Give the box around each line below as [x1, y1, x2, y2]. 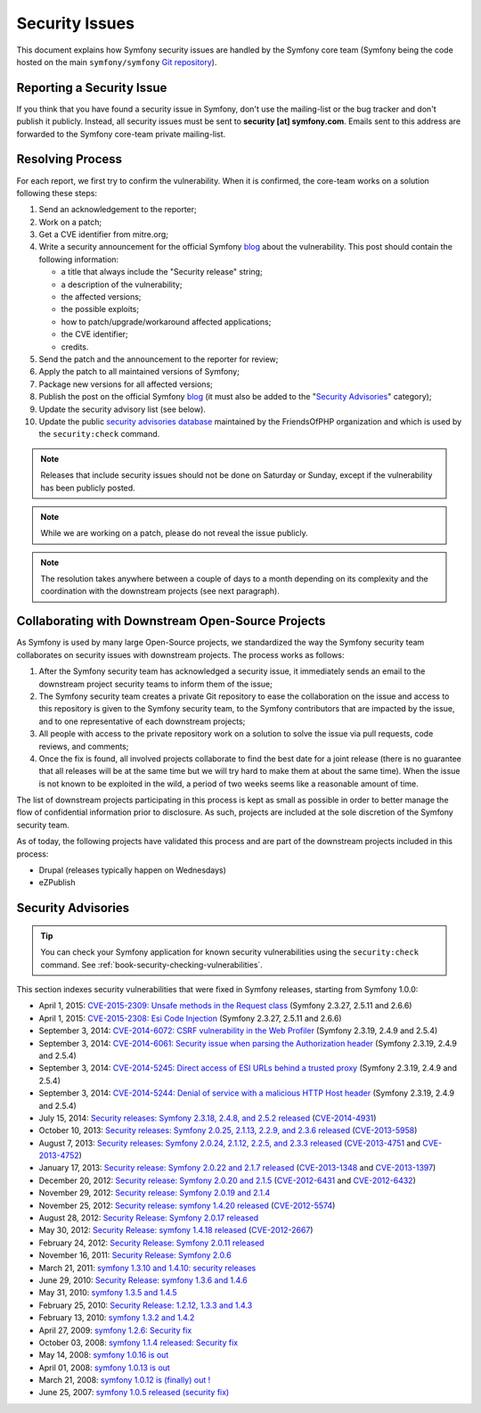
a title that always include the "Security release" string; [61, 267, 263, 277]
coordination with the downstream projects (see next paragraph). [40, 586, 280, 596]
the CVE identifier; [61, 329, 128, 340]
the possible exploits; [61, 304, 140, 315]
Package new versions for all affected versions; [38, 379, 213, 390]
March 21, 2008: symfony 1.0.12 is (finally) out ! [38, 1375, 211, 1385]
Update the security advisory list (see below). [38, 404, 207, 415]
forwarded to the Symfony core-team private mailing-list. [16, 128, 226, 139]
